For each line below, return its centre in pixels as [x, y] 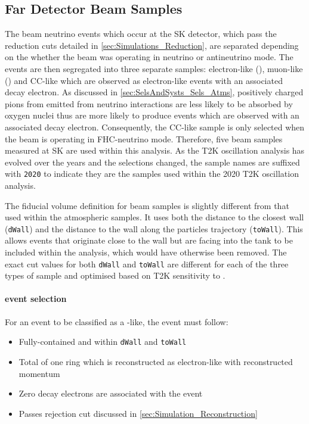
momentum [39, 373]
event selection [36, 299]
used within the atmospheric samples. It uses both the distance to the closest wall [154, 217]
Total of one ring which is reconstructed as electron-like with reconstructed [156, 361]
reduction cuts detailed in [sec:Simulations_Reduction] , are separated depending [152, 45]
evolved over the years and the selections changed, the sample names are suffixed [152, 162]
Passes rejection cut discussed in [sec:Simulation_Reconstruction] [138, 413]
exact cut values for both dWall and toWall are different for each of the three [147, 264]
